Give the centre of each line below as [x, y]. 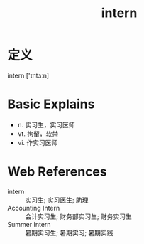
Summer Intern [29, 224]
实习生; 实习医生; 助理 [57, 200]
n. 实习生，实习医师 [46, 124]
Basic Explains [51, 104]
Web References [57, 172]
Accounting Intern [34, 208]
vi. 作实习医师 [38, 142]
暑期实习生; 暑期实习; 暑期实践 [69, 233]
